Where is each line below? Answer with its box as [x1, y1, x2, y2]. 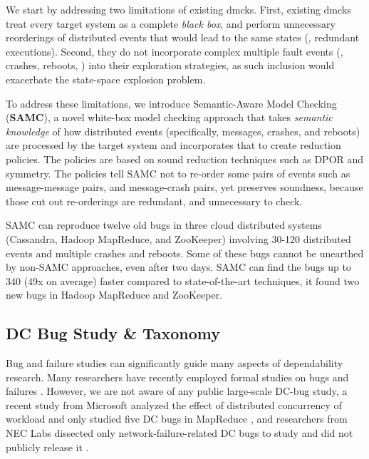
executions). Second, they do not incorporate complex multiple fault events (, [6, 43, 343, 58]
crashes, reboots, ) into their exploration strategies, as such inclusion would [6, 58, 335, 73]
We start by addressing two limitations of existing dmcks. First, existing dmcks [6, 2, 351, 16]
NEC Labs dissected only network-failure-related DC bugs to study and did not [6, 426, 353, 440]
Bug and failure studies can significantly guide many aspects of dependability [6, 356, 343, 371]
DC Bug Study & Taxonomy [6, 322, 221, 344]
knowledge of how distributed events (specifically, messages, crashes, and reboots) [6, 123, 360, 138]
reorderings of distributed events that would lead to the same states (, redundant [6, 30, 360, 45]
